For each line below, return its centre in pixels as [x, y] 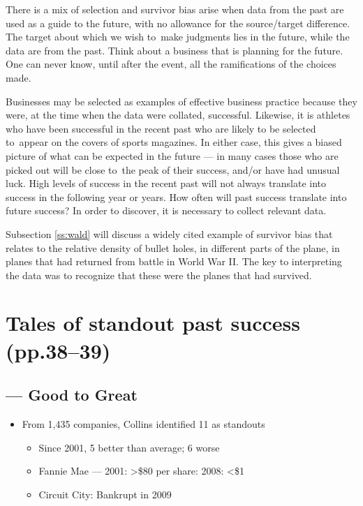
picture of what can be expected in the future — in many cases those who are [172, 155]
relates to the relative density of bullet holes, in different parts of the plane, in [173, 247]
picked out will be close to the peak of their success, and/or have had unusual [173, 169]
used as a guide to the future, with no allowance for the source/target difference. [178, 23]
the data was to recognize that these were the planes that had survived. [159, 275]
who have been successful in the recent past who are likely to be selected [161, 128]
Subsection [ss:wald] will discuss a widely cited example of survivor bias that [169, 233]
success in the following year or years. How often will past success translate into [176, 196]
